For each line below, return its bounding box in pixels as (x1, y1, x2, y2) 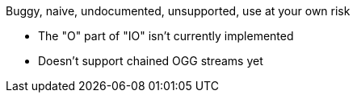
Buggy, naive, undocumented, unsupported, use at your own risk (6, 4, 351, 18)
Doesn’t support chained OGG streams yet (38, 54, 263, 68)
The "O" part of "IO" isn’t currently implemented (38, 29, 294, 43)
